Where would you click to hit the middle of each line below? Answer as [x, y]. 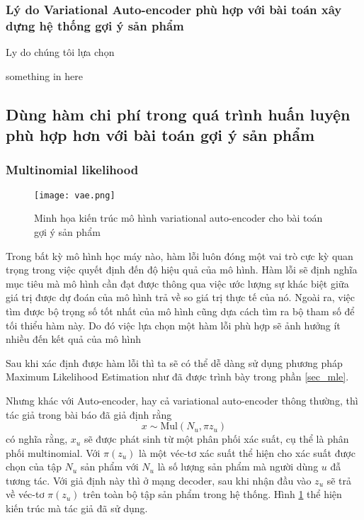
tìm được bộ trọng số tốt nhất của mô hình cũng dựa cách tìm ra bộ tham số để [180, 311]
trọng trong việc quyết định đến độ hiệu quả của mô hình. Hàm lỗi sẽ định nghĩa [182, 270]
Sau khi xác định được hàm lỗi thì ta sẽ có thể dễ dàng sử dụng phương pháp [174, 362]
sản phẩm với [109, 467]
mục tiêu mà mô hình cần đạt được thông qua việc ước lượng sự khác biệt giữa [177, 283]
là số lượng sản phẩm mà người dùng [238, 467]
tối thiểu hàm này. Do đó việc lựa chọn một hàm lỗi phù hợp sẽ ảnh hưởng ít [173, 325]
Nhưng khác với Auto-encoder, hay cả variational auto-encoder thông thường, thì [182, 400]
